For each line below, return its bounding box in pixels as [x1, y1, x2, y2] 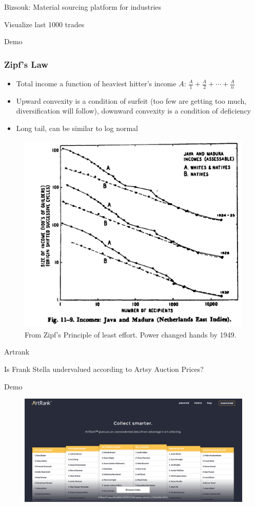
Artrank [4, 346, 30, 357]
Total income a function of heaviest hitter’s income [16, 78, 176, 88]
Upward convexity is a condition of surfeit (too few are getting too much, [16, 95, 247, 106]
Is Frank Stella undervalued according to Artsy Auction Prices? [4, 363, 204, 374]
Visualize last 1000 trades [4, 18, 85, 29]
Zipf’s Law [4, 58, 48, 70]
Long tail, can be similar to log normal [16, 123, 138, 134]
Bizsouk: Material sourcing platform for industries [4, 2, 162, 12]
